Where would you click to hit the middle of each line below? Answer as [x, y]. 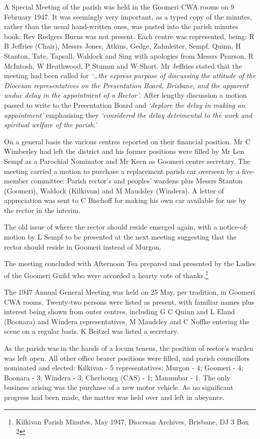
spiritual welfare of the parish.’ [50, 125]
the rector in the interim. [42, 210]
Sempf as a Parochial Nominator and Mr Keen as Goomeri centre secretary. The [127, 161]
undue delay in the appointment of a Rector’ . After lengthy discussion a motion [125, 95]
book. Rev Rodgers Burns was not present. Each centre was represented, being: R [129, 36]
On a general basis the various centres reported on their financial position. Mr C [127, 141]
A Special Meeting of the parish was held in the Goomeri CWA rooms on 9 [119, 7]
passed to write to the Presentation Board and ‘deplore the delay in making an [124, 104]
